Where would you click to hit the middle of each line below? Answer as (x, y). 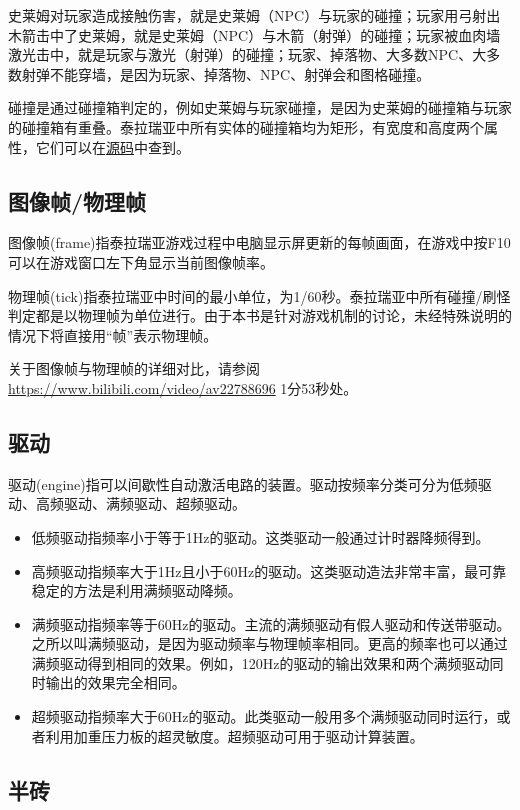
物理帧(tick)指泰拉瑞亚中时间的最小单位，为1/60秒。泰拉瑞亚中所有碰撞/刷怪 (259, 295)
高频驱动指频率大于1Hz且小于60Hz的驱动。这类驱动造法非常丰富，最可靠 (269, 570)
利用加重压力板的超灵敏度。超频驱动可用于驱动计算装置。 (234, 735)
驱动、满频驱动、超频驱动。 (154, 503)
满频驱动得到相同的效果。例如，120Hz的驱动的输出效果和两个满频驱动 (260, 662)
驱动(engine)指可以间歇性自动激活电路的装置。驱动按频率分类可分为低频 (243, 483)
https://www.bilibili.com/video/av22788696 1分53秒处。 (183, 387)
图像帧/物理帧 (77, 200)
